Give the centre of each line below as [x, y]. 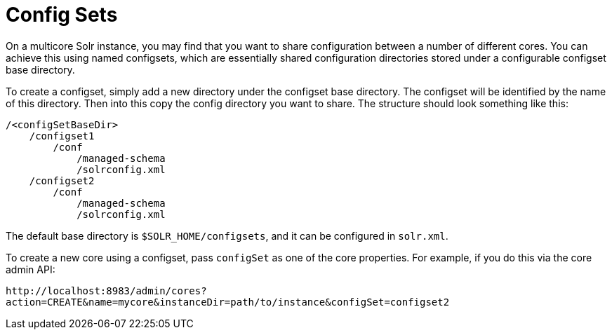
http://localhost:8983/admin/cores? [106, 290]
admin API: [31, 269]
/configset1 [62, 136]
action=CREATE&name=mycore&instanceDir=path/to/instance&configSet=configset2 [228, 302]
